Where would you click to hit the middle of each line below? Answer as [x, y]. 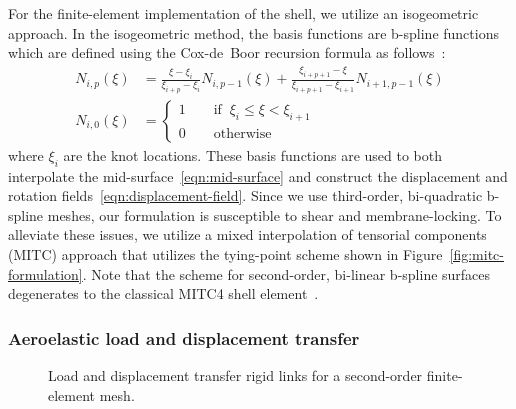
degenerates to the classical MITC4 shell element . [163, 293]
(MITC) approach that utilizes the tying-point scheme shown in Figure [225, 254]
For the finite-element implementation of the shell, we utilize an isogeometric [243, 13]
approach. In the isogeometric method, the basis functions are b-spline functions [253, 32]
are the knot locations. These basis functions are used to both [252, 154]
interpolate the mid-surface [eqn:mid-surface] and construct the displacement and [258, 175]
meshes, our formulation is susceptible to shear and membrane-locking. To [274, 214]
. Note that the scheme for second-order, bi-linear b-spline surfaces [286, 273]
